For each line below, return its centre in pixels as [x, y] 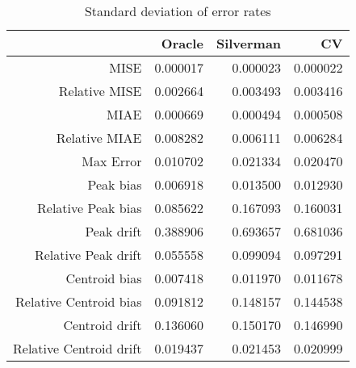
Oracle [182, 43]
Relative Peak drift [88, 255]
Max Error [112, 161]
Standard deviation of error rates [178, 11]
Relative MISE [100, 91]
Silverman [249, 43]
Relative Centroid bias [79, 301]
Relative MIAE [99, 138]
